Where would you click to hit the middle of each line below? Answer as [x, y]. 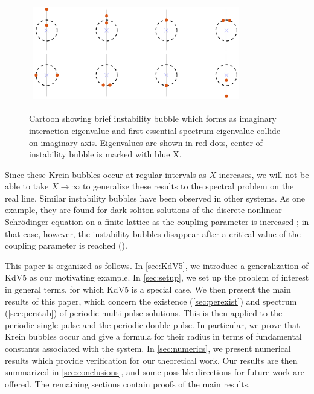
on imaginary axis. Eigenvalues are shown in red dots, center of [146, 142]
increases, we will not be [264, 174]
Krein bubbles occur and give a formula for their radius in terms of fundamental [153, 336]
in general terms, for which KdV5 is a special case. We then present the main [148, 289]
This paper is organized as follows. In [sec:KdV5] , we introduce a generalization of [157, 265]
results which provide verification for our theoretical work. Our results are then [151, 360]
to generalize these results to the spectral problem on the [188, 186]
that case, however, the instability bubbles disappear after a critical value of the [153, 233]
